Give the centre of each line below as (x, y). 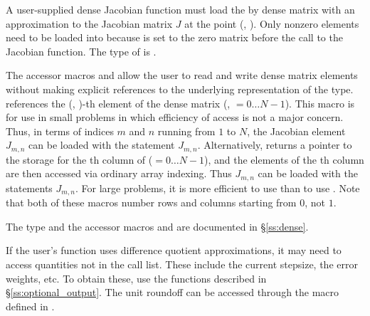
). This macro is (320, 103)
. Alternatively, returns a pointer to (275, 145)
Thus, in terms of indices (60, 131)
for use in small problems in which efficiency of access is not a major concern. (175, 117)
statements (29, 188)
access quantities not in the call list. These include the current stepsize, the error (182, 264)
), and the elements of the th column (284, 159)
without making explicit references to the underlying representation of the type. (180, 89)
